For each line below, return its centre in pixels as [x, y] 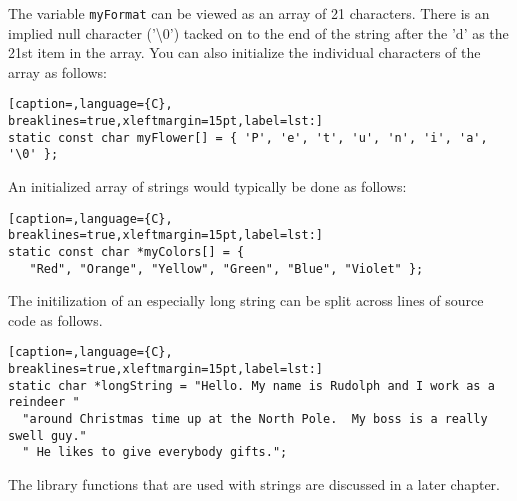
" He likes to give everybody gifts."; [155, 452]
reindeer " [44, 402]
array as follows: [58, 71]
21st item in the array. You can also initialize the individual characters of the [244, 52]
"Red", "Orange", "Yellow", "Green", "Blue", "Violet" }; [226, 268]
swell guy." [47, 435]
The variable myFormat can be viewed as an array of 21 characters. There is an [249, 13]
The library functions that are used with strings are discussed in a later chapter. [254, 484]
